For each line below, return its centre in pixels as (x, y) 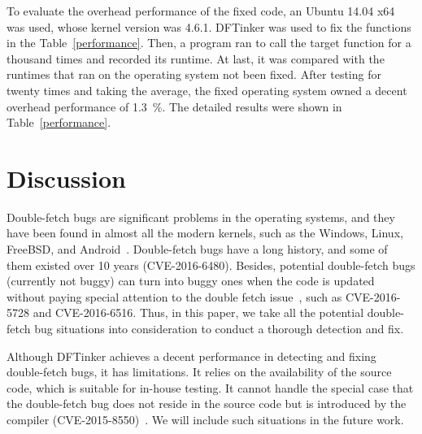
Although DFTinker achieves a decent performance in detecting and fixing (191, 356)
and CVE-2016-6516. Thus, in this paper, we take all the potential (198, 312)
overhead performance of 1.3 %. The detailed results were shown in (174, 106)
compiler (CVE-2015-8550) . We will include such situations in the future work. (205, 419)
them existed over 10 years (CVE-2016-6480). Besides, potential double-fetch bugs (211, 265)
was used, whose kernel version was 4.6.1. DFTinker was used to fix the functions (209, 26)
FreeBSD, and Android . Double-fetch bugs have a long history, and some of (197, 249)
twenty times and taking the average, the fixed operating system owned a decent (207, 90)
